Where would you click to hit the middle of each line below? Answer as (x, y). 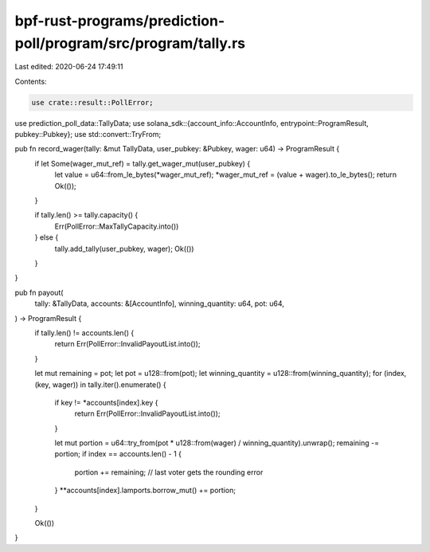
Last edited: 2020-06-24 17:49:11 (69, 67)
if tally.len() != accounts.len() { (84, 333)
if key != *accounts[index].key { (106, 402)
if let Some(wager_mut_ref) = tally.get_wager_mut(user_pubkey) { (143, 163)
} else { (47, 237)
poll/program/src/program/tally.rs (130, 43)
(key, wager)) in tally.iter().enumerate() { (100, 384)
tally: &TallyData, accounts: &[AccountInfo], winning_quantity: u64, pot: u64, (159, 303)
